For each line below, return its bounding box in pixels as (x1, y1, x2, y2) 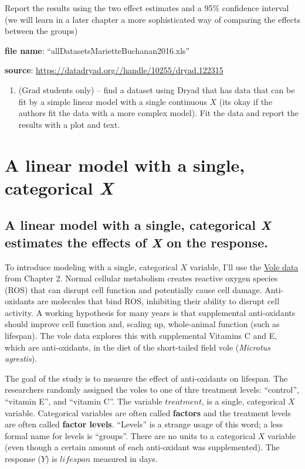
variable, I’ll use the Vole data (189, 260, 299, 273)
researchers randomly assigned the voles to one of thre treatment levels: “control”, (5, 383, 299, 396)
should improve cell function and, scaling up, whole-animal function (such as (5, 318, 280, 330)
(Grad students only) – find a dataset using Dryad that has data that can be (18, 83, 295, 96)
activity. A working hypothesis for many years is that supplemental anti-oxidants (5, 306, 296, 318)
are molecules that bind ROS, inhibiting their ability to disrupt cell (37, 295, 280, 307)
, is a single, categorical (201, 395, 286, 407)
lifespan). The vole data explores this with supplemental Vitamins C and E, (5, 329, 277, 342)
